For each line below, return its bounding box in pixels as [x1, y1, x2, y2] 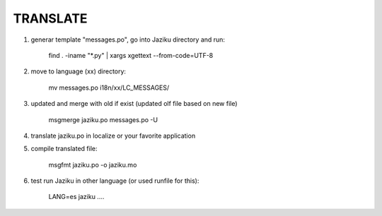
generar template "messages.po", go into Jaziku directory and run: [30, 35, 226, 44]
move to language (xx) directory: [30, 67, 127, 76]
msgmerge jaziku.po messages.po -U [48, 115, 158, 124]
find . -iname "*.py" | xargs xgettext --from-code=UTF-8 [48, 51, 214, 59]
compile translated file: [30, 145, 98, 153]
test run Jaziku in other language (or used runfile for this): [30, 176, 199, 185]
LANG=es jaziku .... [48, 193, 105, 201]
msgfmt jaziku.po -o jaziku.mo [48, 160, 137, 169]
